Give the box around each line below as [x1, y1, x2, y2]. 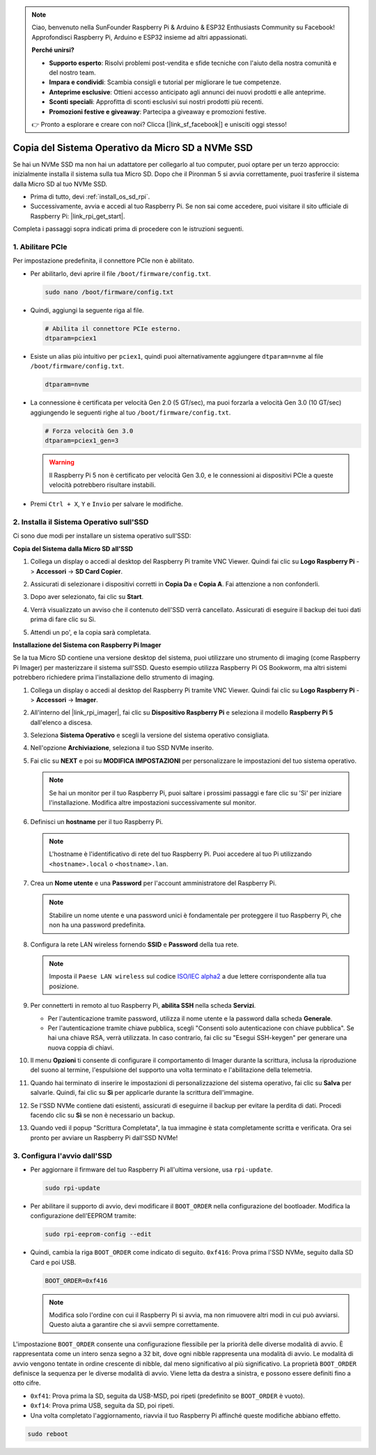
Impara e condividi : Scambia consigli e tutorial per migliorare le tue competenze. [49, 78, 281, 86]
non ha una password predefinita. [49, 921, 146, 929]
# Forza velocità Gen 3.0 [45, 427, 134, 435]
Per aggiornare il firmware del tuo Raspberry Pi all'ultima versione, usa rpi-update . [30, 1165, 273, 1174]
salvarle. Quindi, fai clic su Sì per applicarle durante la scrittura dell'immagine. [30, 1089, 254, 1097]
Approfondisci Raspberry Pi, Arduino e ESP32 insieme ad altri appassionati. [31, 33, 248, 41]
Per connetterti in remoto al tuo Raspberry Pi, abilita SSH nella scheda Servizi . [30, 1002, 256, 1010]
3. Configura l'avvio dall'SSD [13, 1151, 113, 1160]
